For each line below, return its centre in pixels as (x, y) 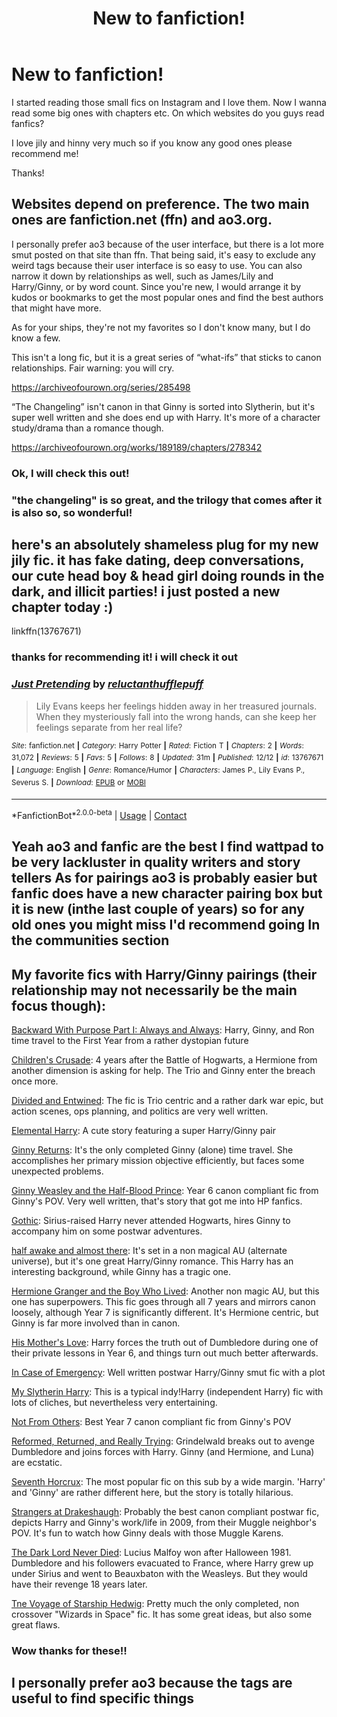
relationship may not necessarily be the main (154, 990)
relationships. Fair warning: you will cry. (93, 368)
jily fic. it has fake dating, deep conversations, (158, 560)
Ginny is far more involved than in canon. (96, 1323)
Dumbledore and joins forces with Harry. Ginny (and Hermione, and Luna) (163, 1452)
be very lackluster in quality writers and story (156, 862)
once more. (35, 1081)
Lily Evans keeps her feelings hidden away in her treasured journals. (176, 706)
